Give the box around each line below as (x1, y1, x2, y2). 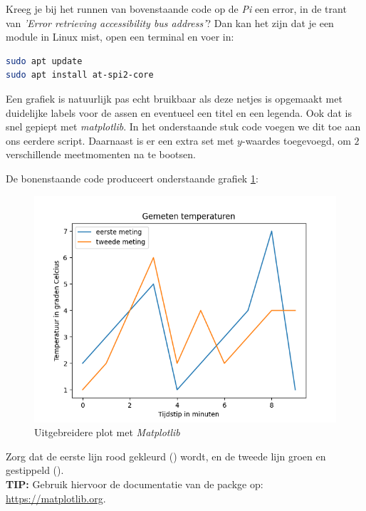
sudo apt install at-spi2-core (6, 70, 154, 81)
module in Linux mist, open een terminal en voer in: (6, 29, 234, 44)
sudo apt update (6, 56, 83, 66)
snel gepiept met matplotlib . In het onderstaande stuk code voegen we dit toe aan (6, 119, 361, 134)
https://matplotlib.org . (6, 490, 106, 505)
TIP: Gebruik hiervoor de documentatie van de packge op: (6, 476, 263, 491)
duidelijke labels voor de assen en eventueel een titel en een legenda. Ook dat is (6, 105, 352, 120)
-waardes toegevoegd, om (241, 133, 351, 148)
